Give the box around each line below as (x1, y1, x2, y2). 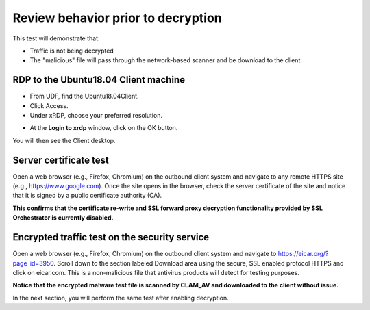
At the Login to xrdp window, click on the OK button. (29, 124, 178, 132)
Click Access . (29, 101, 69, 109)
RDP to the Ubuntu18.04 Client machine (12, 74, 185, 86)
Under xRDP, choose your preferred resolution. (29, 112, 163, 120)
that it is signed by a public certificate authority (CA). (12, 192, 162, 200)
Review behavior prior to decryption (12, 10, 222, 25)
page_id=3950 (12, 259, 54, 267)
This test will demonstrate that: (12, 34, 100, 42)
